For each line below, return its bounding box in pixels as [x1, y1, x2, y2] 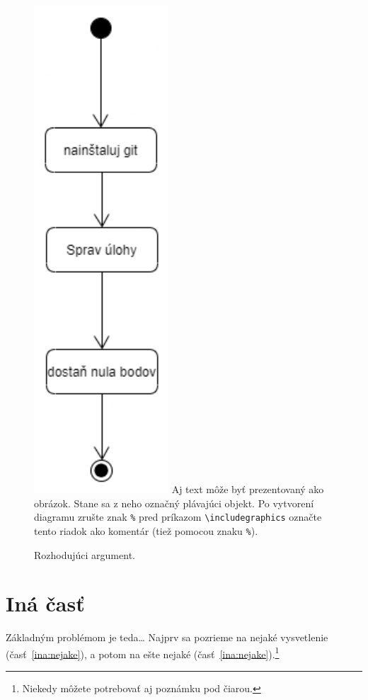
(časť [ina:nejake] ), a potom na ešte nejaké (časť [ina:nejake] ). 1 [6, 644, 280, 661]
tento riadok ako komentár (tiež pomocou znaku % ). [34, 523, 258, 538]
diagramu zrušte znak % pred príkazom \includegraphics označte [34, 509, 322, 524]
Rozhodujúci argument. [34, 547, 135, 562]
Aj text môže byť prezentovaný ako [171, 482, 324, 496]
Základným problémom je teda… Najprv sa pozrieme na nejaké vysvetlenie [6, 630, 328, 645]
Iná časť [6, 589, 85, 618]
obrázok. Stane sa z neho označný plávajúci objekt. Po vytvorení [34, 495, 314, 510]
